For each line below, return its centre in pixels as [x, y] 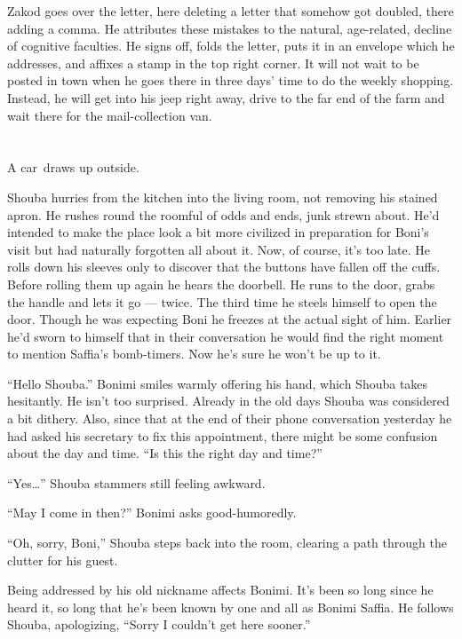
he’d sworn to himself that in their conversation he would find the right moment [226, 336]
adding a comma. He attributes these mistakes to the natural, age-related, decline [230, 28]
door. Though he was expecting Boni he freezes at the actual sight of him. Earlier [230, 319]
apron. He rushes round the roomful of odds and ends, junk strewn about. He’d [223, 214]
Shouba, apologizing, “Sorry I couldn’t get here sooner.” [159, 624]
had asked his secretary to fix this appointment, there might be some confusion [223, 435]
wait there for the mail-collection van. [110, 115]
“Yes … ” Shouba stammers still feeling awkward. [136, 482]
